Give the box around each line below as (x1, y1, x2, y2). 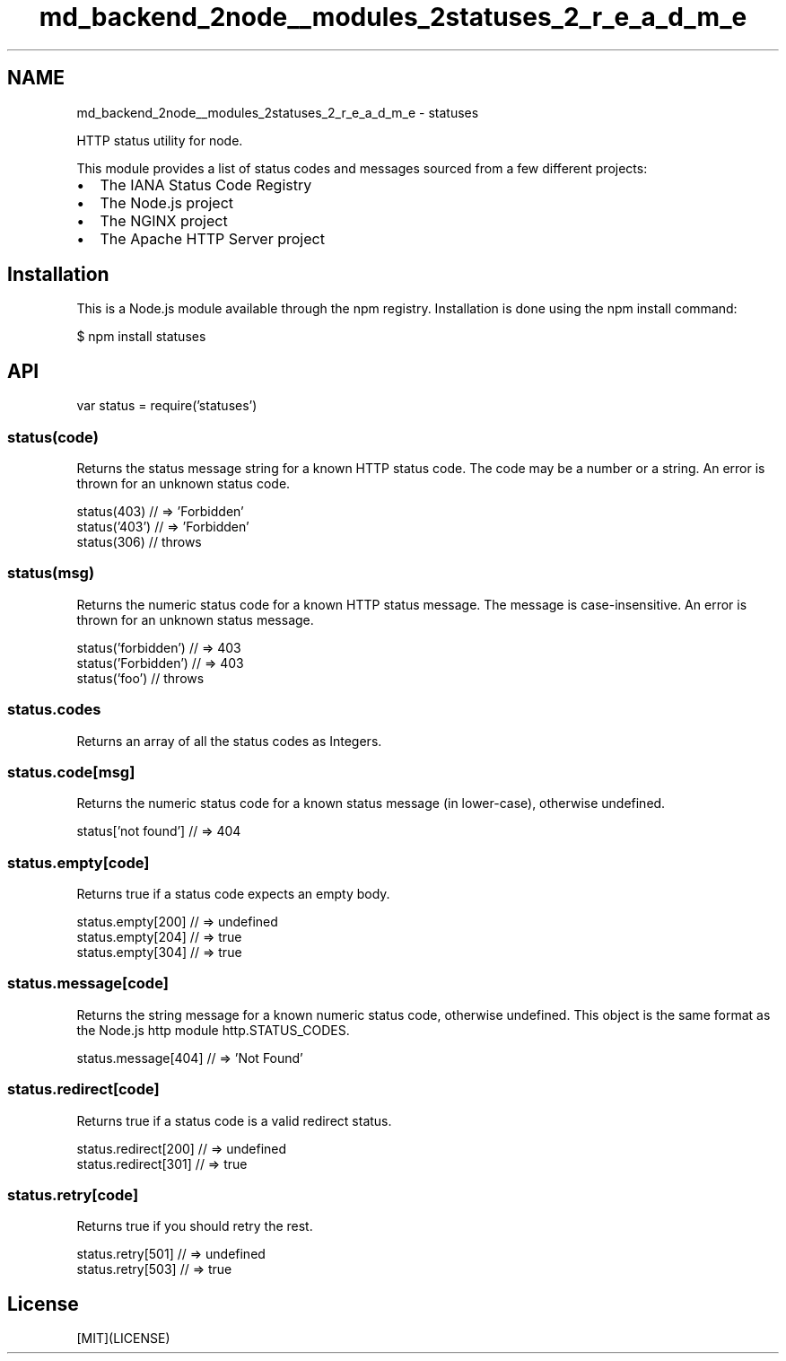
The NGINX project (100, 211, 228, 230)
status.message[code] (7, 974, 169, 993)
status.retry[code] (7, 1185, 139, 1204)
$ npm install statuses (76, 329, 206, 345)
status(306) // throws (76, 534, 202, 550)
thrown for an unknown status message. (76, 611, 314, 628)
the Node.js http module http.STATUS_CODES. (76, 1022, 350, 1038)
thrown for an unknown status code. (76, 476, 291, 492)
